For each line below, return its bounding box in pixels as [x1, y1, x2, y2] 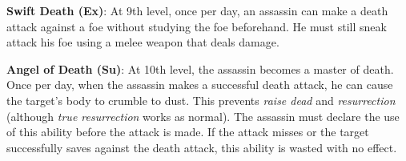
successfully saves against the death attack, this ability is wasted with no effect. [6, 139, 397, 155]
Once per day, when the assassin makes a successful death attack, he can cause [6, 76, 393, 93]
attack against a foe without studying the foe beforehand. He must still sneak [6, 18, 387, 34]
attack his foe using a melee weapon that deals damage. [6, 34, 279, 50]
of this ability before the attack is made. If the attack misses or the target [6, 123, 369, 140]
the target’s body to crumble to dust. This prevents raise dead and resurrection [6, 91, 396, 108]
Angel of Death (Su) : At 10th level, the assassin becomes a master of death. [6, 60, 394, 77]
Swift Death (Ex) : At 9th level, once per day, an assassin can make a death [6, 2, 388, 18]
